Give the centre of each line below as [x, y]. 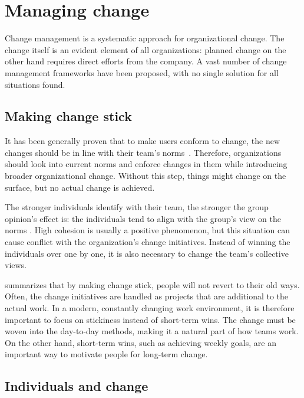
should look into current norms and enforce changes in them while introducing [146, 164]
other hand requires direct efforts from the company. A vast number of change [146, 61]
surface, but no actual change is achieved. [80, 187]
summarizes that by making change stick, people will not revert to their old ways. [152, 284]
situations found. [35, 84]
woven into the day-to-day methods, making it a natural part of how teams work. [152, 331]
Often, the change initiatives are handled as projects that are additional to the [147, 296]
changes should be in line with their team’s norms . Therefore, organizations [143, 152]
